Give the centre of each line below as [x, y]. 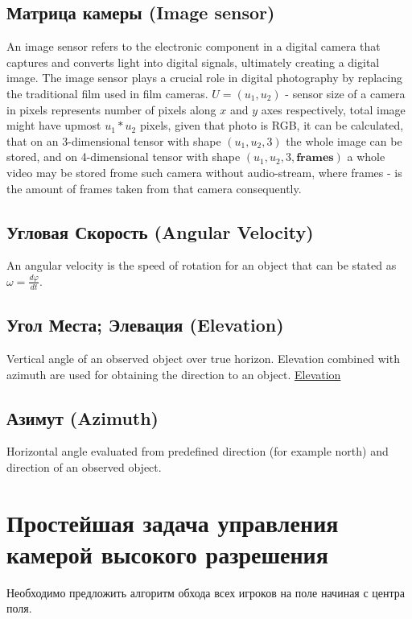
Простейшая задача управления [173, 522]
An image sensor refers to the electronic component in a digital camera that [194, 46]
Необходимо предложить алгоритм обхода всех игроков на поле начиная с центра [206, 592]
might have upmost [54, 125]
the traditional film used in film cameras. [107, 93]
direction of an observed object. [84, 466]
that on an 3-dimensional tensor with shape [114, 140]
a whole [366, 157]
